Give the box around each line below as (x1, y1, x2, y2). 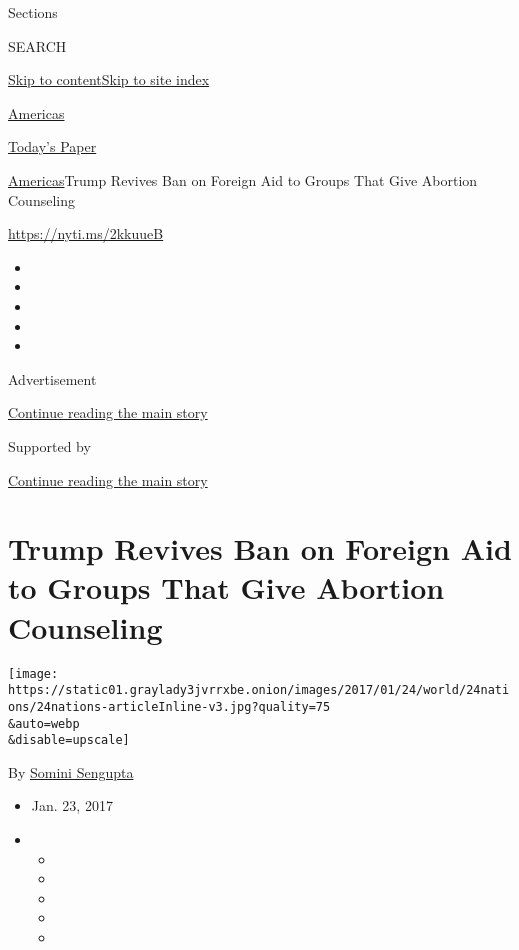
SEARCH (8, 35, 67, 56)
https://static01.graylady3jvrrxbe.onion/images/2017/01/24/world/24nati (8, 683, 510, 698)
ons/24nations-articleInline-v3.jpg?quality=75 (8, 699, 331, 714)
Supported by (8, 435, 91, 456)
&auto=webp (8, 716, 80, 731)
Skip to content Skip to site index (8, 69, 210, 90)
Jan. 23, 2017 (31, 795, 113, 816)
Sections (8, 2, 58, 22)
